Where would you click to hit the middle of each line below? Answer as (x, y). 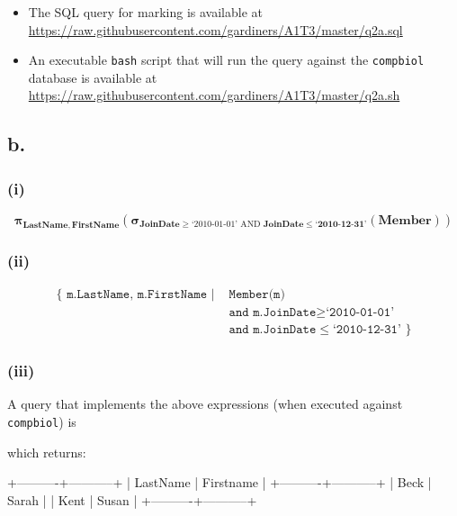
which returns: (47, 452)
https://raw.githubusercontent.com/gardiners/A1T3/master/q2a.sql (215, 29)
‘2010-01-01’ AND (226, 225)
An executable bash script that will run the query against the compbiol (226, 60)
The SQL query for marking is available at (145, 12)
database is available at (93, 77)
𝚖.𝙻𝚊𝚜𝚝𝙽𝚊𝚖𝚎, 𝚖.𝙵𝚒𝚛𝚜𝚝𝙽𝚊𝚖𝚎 (137, 295)
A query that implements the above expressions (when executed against (205, 404)
